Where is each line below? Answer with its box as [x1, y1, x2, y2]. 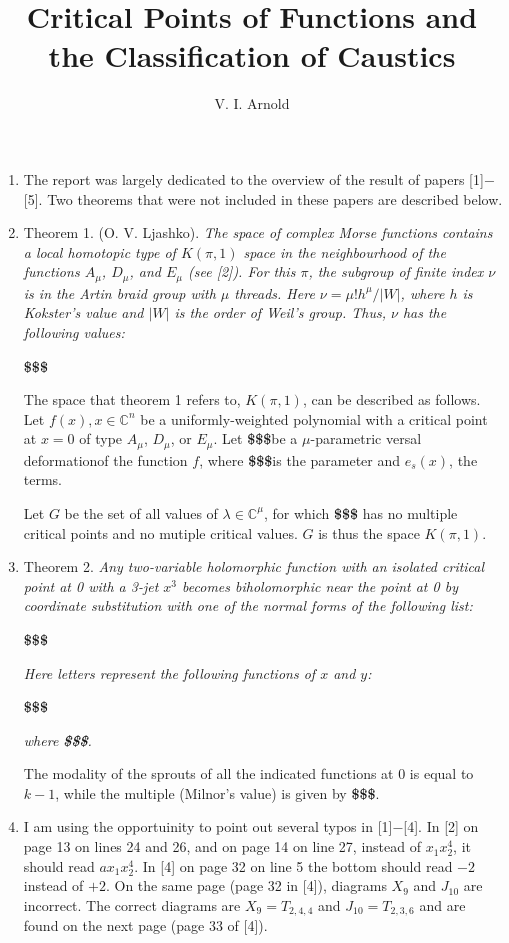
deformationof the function [23, 449, 188, 470]
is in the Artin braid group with [23, 282, 216, 303]
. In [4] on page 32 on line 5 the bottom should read [134, 855, 453, 876]
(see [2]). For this [188, 261, 296, 282]
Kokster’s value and [23, 302, 144, 323]
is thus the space [318, 522, 420, 543]
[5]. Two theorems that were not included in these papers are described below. [23, 188, 503, 209]
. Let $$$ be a [213, 428, 298, 449]
